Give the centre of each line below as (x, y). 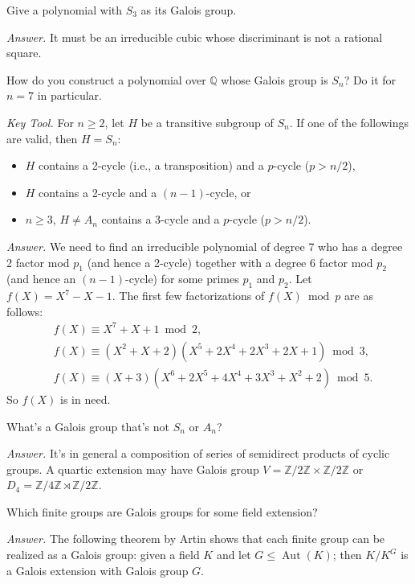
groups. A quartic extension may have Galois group (133, 469)
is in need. (85, 399)
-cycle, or (228, 192)
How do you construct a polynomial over (106, 79)
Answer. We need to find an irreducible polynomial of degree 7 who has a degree (205, 246)
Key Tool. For (40, 122)
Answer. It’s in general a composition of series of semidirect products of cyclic (198, 453)
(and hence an (41, 279)
